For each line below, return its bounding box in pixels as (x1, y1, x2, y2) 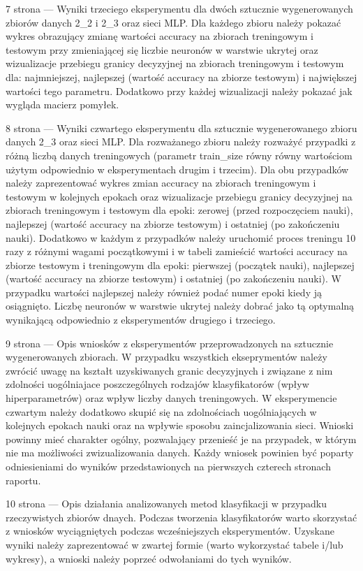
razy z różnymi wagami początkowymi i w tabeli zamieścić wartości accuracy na (6, 244, 348, 259)
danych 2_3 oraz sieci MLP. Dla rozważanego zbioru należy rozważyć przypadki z (6, 134, 356, 149)
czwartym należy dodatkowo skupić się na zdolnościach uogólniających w (6, 404, 317, 419)
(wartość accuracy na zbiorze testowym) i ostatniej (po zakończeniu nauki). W (6, 271, 341, 286)
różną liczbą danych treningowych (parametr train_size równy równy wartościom (6, 147, 353, 162)
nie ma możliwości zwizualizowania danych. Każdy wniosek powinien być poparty (6, 445, 354, 460)
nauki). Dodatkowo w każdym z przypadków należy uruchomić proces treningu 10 (6, 230, 356, 245)
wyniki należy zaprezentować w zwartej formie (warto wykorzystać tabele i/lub (6, 537, 343, 551)
